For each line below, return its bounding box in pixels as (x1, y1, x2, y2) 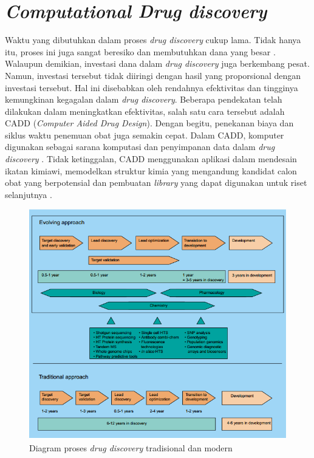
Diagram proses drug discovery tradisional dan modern (29, 441, 233, 454)
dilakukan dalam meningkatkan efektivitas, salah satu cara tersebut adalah (5, 104, 285, 117)
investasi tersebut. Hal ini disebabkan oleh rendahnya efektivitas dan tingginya (5, 81, 298, 94)
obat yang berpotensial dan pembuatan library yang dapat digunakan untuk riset (5, 176, 307, 189)
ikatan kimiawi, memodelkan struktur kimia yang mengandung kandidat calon (5, 164, 297, 177)
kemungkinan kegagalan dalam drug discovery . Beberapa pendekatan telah (5, 93, 282, 106)
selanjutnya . (5, 188, 52, 200)
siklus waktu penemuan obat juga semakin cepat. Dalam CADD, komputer (5, 128, 284, 141)
